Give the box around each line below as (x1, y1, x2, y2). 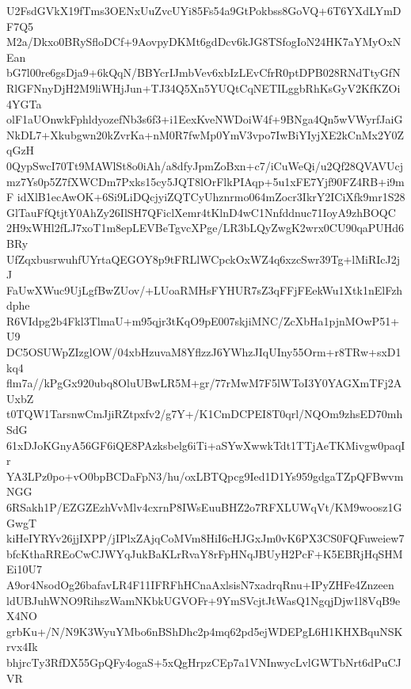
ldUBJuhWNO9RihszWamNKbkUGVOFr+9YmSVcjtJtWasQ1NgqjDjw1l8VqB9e (6, 592, 401, 608)
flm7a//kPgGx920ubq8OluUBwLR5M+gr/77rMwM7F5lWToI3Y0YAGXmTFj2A (6, 375, 402, 391)
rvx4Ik (6, 638, 38, 655)
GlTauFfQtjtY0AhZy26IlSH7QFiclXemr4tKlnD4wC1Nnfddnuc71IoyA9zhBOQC (6, 204, 396, 220)
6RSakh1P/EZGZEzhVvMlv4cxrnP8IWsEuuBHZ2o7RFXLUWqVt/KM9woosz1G (6, 499, 402, 515)
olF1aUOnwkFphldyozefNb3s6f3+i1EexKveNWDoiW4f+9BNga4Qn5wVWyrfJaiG (6, 111, 403, 128)
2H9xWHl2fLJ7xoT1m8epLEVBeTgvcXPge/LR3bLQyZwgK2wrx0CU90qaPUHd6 (6, 219, 405, 236)
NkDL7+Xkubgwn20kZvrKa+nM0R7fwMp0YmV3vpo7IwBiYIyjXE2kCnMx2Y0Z (6, 126, 404, 143)
